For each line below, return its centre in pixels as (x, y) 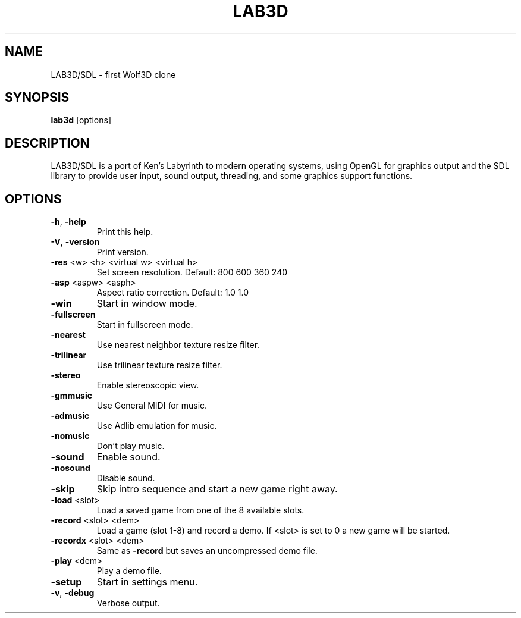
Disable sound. (126, 478)
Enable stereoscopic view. (148, 385)
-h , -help (68, 222)
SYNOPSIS (37, 98)
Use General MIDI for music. (152, 406)
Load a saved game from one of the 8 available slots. (200, 510)
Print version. (123, 252)
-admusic (70, 416)
